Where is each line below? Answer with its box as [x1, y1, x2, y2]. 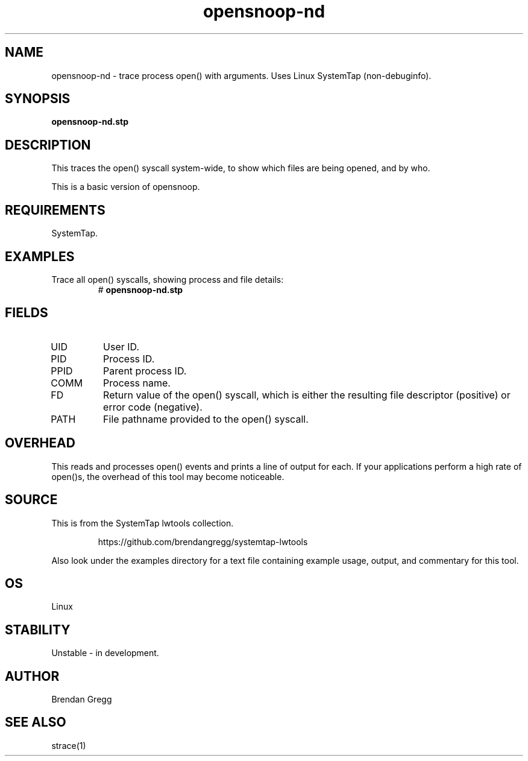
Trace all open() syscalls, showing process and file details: [51, 274, 284, 285]
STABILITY [5, 622, 71, 637]
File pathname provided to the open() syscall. [103, 412, 309, 425]
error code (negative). [103, 400, 203, 413]
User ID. [103, 340, 140, 353]
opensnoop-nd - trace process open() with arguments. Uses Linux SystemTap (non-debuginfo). [51, 70, 432, 81]
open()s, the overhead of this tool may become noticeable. [51, 471, 284, 482]
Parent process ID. [103, 364, 187, 377]
